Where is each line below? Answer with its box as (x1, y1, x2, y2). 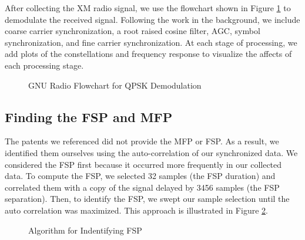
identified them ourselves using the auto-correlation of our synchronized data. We (5, 146, 298, 158)
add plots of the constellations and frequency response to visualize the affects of (5, 48, 292, 60)
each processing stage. (5, 59, 84, 71)
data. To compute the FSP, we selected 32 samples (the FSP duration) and (5, 170, 276, 182)
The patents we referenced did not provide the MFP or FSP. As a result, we (5, 135, 279, 147)
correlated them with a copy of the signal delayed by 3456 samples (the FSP (5, 181, 280, 193)
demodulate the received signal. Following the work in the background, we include (5, 13, 300, 25)
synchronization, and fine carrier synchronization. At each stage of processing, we (5, 36, 297, 48)
